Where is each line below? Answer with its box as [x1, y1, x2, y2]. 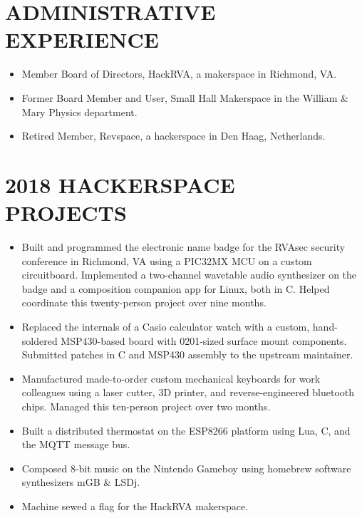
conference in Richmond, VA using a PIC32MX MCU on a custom [21, 253, 312, 268]
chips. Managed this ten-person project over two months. [21, 398, 271, 413]
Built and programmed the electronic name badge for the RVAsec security [21, 239, 346, 254]
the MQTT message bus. [21, 437, 130, 452]
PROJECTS [5, 198, 127, 227]
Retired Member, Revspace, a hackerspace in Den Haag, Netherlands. [21, 128, 326, 143]
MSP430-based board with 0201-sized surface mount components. [61, 333, 347, 348]
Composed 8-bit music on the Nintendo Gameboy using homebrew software [21, 460, 351, 475]
